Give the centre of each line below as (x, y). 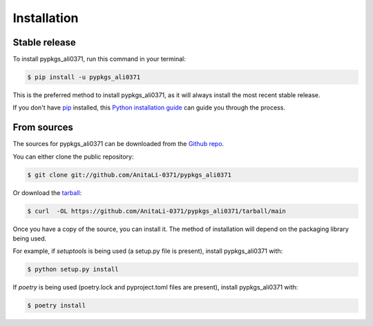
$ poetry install (57, 306)
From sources (43, 128)
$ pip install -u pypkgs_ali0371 (84, 77)
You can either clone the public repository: (73, 156)
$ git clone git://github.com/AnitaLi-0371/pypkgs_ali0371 (129, 175)
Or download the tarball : (47, 192)
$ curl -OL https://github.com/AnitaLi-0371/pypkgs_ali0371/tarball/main (157, 211)
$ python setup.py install (73, 269)
